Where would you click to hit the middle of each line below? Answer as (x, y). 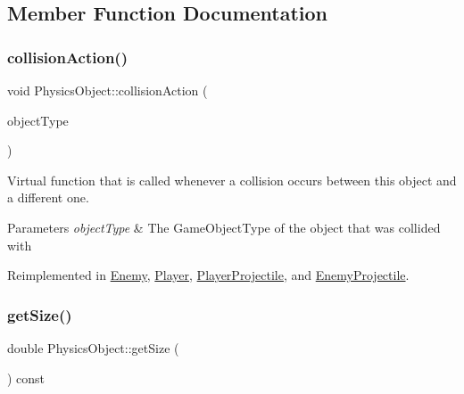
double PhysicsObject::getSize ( (93, 347)
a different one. (48, 197)
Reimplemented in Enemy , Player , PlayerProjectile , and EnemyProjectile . (208, 275)
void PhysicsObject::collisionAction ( (108, 90)
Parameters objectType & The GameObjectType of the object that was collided (224, 227)
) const (26, 378)
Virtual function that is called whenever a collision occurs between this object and (232, 180)
